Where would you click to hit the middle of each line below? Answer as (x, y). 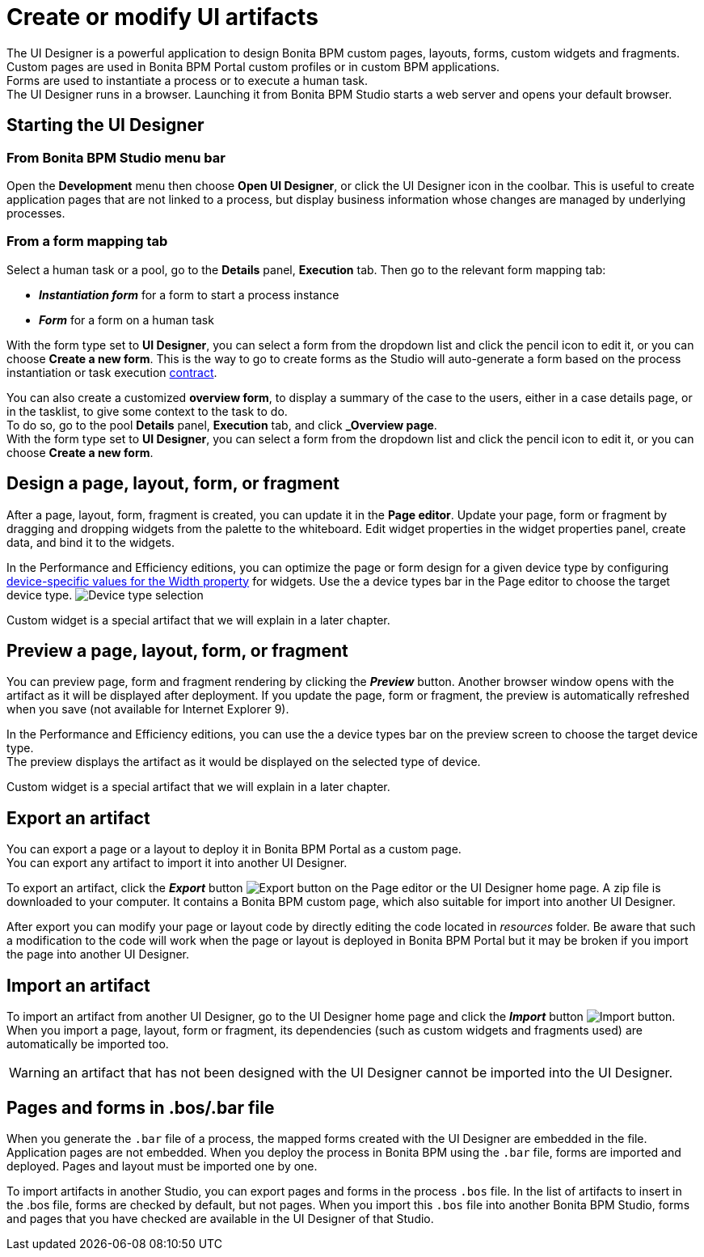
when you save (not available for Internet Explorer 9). (148, 709)
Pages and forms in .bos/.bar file (141, 1107)
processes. (36, 213)
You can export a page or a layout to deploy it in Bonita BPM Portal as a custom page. (234, 849)
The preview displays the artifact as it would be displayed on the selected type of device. (244, 762)
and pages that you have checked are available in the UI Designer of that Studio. (220, 1218)
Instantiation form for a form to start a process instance (189, 294)
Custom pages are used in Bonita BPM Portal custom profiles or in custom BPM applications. (253, 66)
